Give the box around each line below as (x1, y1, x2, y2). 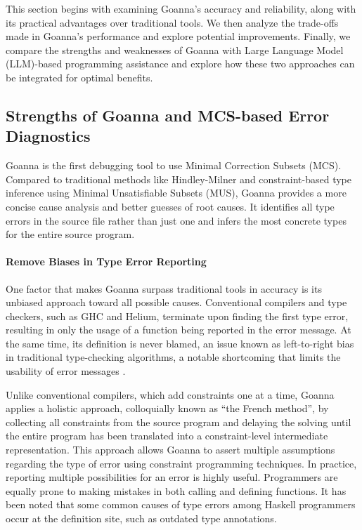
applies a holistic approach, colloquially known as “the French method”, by (6, 401, 329, 416)
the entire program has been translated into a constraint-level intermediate (6, 428, 328, 443)
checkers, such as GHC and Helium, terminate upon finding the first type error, (6, 308, 349, 323)
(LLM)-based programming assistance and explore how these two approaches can (6, 56, 355, 71)
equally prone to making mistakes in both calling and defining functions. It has (6, 483, 347, 498)
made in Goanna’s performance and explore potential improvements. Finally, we (6, 29, 351, 44)
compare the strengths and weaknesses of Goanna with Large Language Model (6, 42, 344, 57)
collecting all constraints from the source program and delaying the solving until (6, 414, 351, 429)
